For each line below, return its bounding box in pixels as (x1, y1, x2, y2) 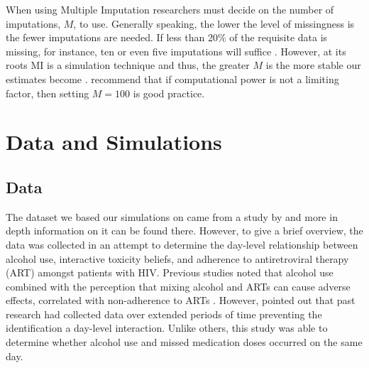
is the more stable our (265, 58, 361, 72)
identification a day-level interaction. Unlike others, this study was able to (6, 320, 328, 335)
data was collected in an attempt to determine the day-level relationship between (6, 237, 358, 251)
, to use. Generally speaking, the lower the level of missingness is (73, 16, 355, 31)
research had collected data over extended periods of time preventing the (6, 306, 322, 321)
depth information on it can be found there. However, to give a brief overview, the (6, 223, 363, 238)
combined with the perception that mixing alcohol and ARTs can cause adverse (6, 278, 351, 293)
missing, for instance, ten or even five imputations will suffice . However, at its (6, 43, 346, 58)
